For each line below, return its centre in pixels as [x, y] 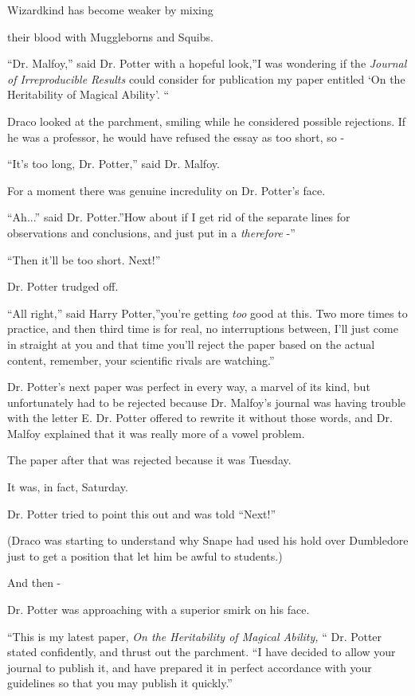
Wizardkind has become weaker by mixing [110, 10]
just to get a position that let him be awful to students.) [145, 555]
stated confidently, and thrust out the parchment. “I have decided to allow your [202, 652]
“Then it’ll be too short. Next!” [84, 259]
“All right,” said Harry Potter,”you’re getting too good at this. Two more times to [207, 313]
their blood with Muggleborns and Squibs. [110, 36]
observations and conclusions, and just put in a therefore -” [151, 232]
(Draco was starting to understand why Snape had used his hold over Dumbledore [208, 540]
